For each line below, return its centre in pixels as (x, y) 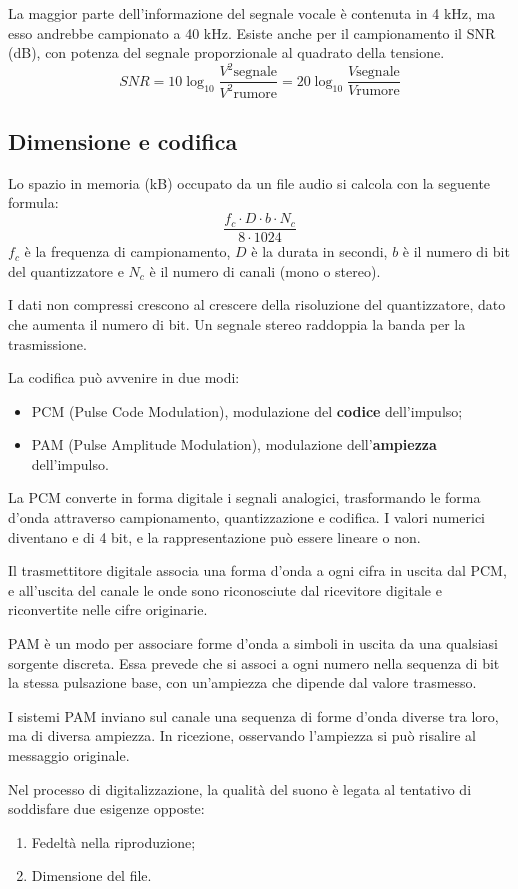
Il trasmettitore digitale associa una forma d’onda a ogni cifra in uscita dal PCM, (257, 570)
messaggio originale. (69, 755)
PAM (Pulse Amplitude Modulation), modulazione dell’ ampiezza (234, 444)
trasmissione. (47, 343)
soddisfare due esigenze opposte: (106, 808)
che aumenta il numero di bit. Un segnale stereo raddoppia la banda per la (237, 323)
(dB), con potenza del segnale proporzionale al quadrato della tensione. (226, 52)
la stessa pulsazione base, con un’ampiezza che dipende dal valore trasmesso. (242, 682)
